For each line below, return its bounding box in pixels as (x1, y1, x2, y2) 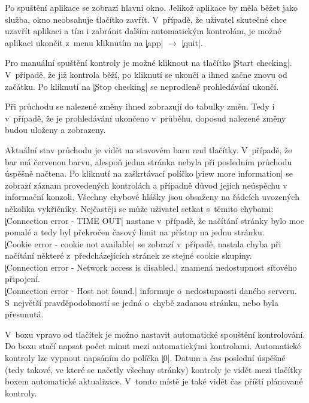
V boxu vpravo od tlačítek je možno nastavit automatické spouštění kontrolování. (5, 328, 305, 340)
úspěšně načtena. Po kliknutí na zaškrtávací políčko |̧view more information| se (5, 167, 293, 180)
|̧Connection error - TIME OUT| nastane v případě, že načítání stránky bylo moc (5, 214, 304, 226)
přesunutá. (5, 308, 44, 320)
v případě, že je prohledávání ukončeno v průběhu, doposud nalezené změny (5, 111, 286, 124)
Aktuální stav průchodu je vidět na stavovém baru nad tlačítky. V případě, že (5, 143, 292, 156)
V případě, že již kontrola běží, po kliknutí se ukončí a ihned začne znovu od (5, 68, 287, 80)
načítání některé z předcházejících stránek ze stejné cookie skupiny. (5, 249, 252, 262)
